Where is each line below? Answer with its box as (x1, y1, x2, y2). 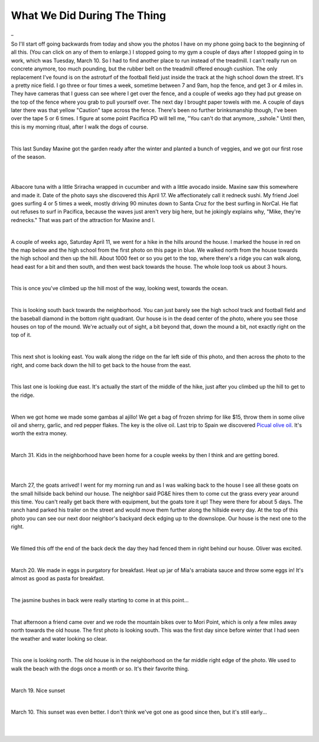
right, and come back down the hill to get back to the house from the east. (11, 361, 191, 368)
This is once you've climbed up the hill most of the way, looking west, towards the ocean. (11, 285, 229, 292)
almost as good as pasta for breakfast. (11, 575, 105, 582)
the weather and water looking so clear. (11, 635, 108, 642)
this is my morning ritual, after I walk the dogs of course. (11, 123, 148, 130)
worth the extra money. (11, 430, 68, 437)
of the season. (11, 153, 47, 160)
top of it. (11, 332, 32, 339)
